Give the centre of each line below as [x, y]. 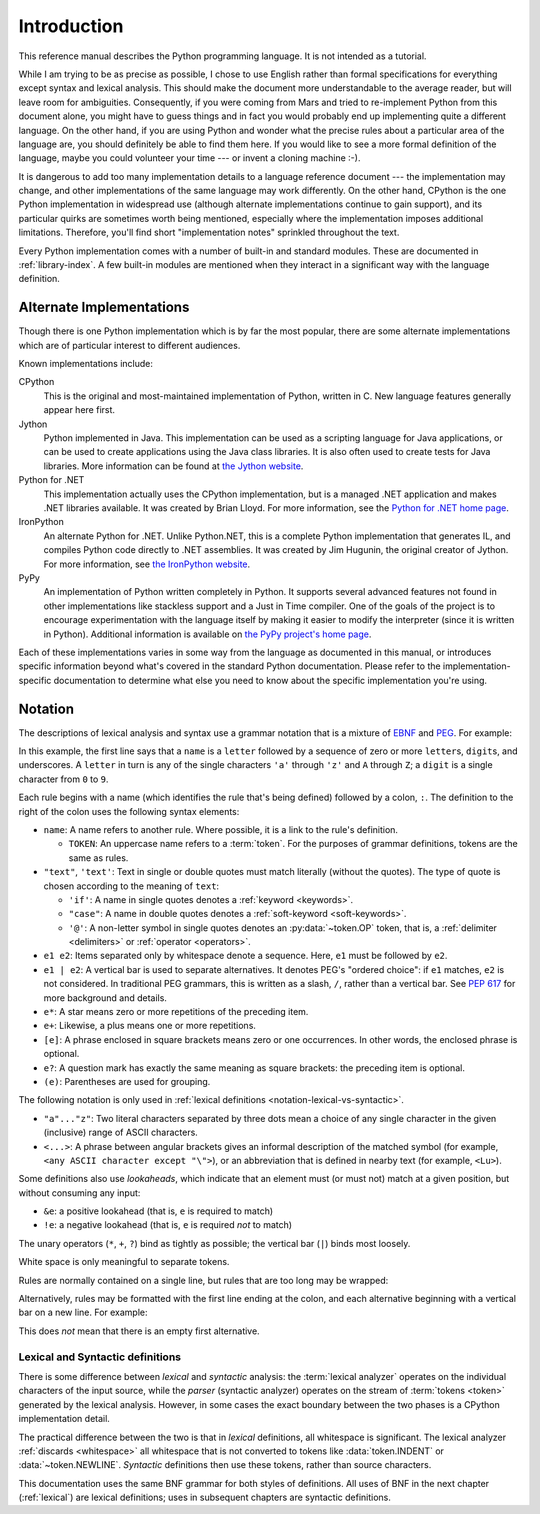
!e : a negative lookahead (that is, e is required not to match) [168, 1225]
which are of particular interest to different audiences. [129, 345]
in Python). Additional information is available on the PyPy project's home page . [207, 634]
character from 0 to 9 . [63, 779]
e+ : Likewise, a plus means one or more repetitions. [150, 1026]
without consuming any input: [79, 1192]
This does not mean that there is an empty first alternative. [139, 1331]
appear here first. [79, 410]
